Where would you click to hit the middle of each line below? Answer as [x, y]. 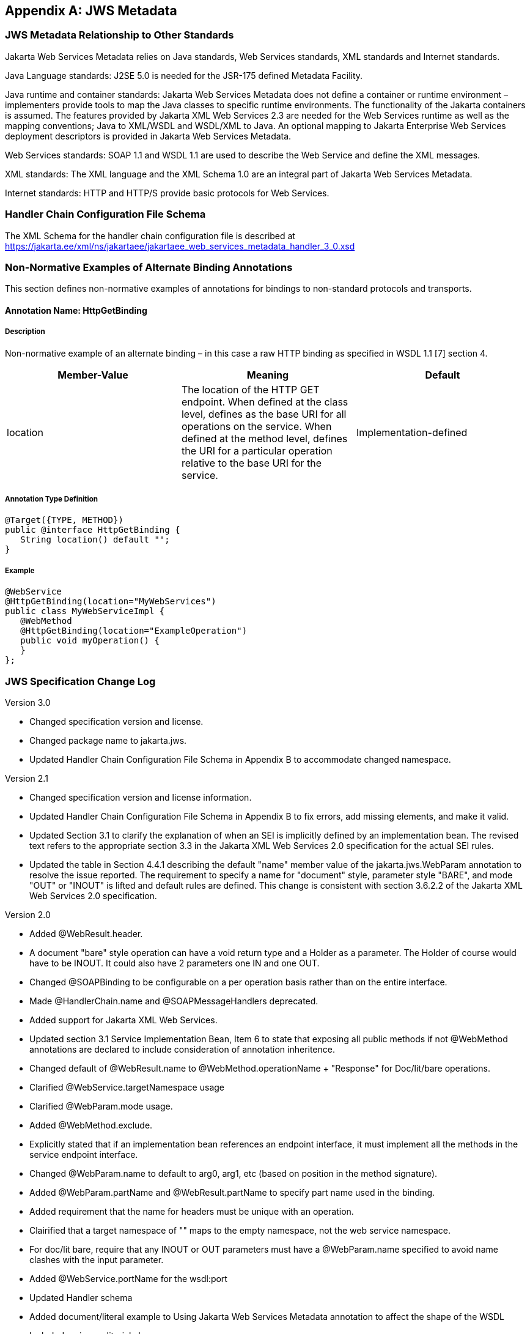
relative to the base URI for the [252, 463]
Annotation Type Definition [52, 499]
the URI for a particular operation [257, 450]
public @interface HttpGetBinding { [93, 530]
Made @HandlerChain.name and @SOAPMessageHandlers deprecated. [174, 1001]
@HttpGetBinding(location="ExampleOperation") [134, 631]
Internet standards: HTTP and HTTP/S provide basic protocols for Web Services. [167, 193]
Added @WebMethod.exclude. [91, 1125]
